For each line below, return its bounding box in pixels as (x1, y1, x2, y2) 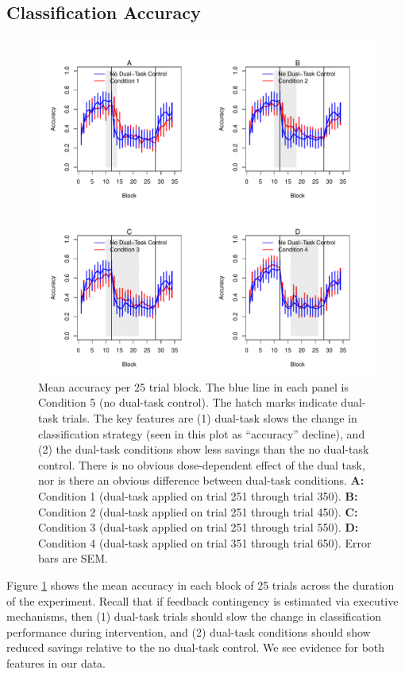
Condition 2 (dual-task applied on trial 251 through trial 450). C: (38, 503, 358, 520)
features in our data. (6, 654, 106, 671)
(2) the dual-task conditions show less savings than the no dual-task (38, 441, 369, 458)
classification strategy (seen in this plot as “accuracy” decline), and (38, 425, 365, 442)
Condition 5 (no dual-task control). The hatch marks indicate (38, 394, 337, 411)
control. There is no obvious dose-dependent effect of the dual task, (38, 456, 365, 473)
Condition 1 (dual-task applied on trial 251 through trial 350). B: (38, 487, 358, 504)
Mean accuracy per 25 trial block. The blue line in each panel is (38, 378, 349, 395)
